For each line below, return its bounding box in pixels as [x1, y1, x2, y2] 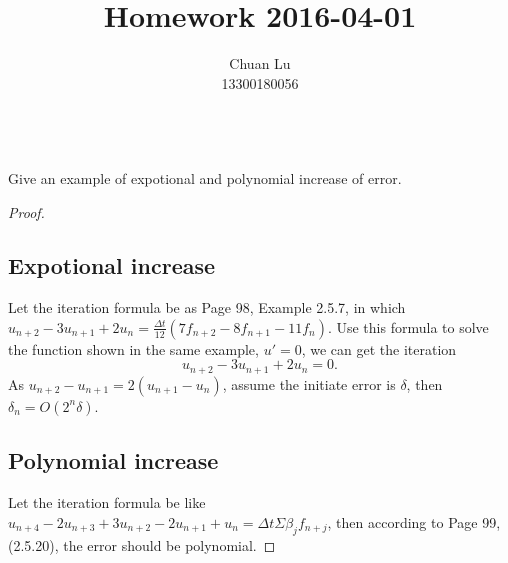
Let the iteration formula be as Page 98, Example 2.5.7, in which [8, 297, 406, 318]
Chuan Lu [229, 53, 291, 74]
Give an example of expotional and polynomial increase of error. [8, 167, 402, 188]
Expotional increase [8, 250, 216, 281]
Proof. [8, 201, 45, 222]
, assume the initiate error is [222, 373, 396, 394]
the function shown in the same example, [8, 338, 259, 359]
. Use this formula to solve [327, 316, 489, 337]
